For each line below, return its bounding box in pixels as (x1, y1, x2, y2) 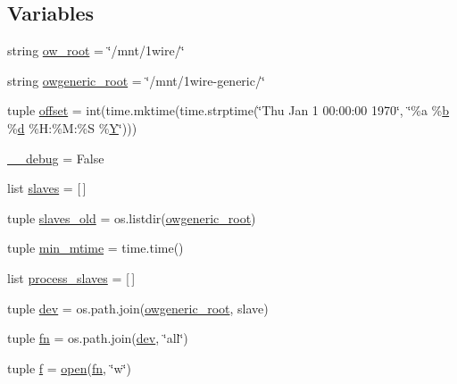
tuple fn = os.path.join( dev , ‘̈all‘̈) (7, 329, 188, 347)
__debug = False (7, 148, 104, 167)
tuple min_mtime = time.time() (7, 238, 184, 257)
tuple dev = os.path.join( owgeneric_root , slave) (7, 298, 269, 317)
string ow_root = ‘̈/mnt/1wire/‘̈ (7, 41, 185, 60)
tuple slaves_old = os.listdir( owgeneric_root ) (7, 208, 256, 227)
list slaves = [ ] (7, 179, 87, 197)
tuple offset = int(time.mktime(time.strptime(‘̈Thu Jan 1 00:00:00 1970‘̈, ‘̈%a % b (7, 101, 450, 120)
